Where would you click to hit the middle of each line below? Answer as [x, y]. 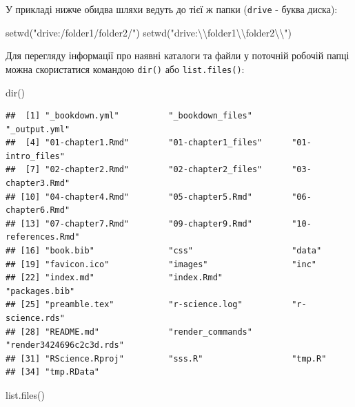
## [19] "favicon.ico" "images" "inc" [161, 264]
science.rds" [35, 318]
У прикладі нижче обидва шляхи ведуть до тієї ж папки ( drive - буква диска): [172, 9]
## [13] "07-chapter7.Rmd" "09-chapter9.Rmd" [129, 223]
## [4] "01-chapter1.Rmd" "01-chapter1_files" [134, 143]
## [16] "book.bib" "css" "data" [164, 251]
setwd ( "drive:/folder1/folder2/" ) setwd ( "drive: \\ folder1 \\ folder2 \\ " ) [149, 32]
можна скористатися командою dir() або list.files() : [125, 69]
